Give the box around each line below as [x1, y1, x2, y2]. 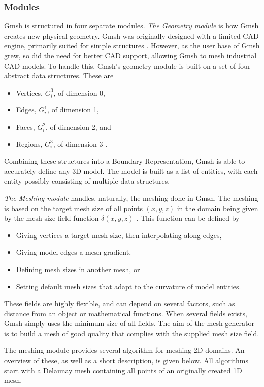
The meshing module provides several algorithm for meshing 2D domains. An [4, 345, 245, 355]
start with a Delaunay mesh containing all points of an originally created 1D [4, 365, 242, 375]
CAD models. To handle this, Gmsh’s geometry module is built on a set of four [4, 60, 251, 71]
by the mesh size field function [4, 213, 99, 223]
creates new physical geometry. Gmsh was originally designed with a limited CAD [4, 30, 259, 41]
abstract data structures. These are [4, 70, 114, 81]
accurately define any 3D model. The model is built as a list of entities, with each [4, 165, 258, 176]
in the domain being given [177, 202, 258, 213]
